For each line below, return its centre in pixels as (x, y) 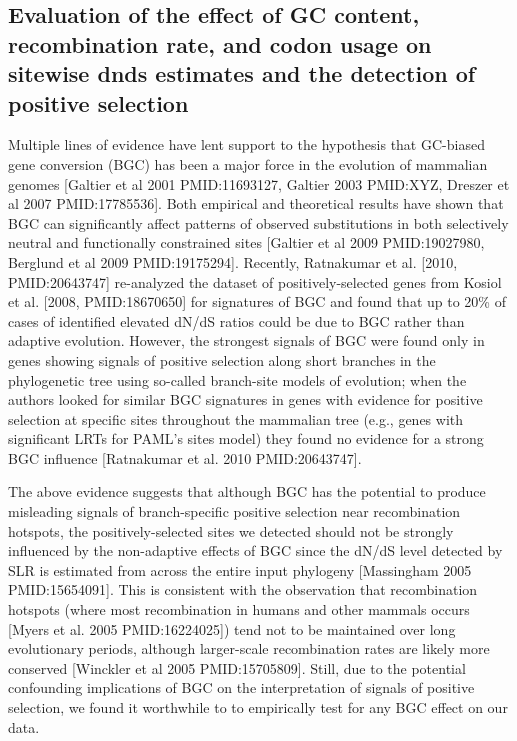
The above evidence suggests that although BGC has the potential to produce (247, 491)
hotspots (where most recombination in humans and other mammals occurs (239, 609)
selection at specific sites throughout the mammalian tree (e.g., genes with (236, 418)
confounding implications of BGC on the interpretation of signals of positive (241, 687)
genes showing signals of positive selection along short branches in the (222, 359)
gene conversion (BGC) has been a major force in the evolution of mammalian (248, 163)
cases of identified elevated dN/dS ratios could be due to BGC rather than (236, 320)
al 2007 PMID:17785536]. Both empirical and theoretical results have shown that (256, 203)
